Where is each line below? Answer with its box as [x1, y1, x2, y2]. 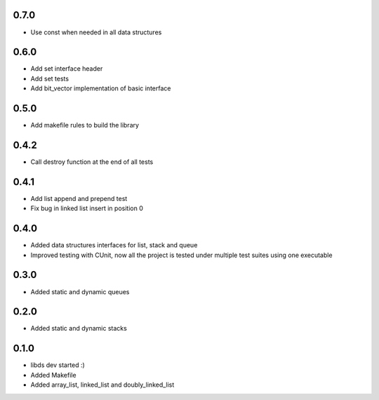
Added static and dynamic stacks [30, 324, 128, 333]
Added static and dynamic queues [30, 287, 130, 296]
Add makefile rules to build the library [30, 121, 140, 130]
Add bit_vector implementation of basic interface [30, 84, 171, 92]
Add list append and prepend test [30, 194, 128, 202]
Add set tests [30, 74, 69, 83]
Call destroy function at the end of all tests [30, 158, 154, 166]
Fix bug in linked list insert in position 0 [30, 204, 143, 213]
